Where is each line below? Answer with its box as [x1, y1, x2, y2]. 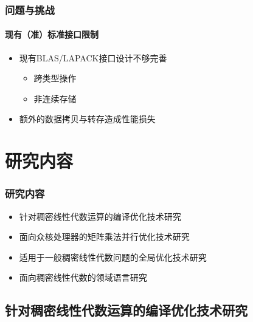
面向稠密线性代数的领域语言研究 [19, 271, 147, 284]
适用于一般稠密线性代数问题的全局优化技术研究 [19, 250, 207, 263]
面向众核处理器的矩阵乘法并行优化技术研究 [19, 230, 190, 243]
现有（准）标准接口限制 [5, 28, 99, 41]
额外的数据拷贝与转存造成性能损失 [19, 112, 156, 125]
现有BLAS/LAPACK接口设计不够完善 [19, 51, 167, 64]
